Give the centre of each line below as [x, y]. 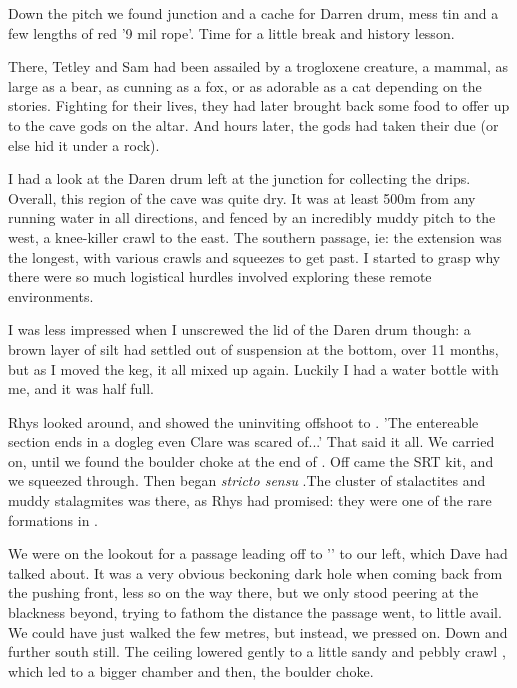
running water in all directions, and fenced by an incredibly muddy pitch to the [252, 217]
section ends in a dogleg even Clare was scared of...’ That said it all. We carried [251, 441]
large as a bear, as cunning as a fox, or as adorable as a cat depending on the [245, 85]
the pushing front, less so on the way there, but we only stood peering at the [243, 592]
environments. [51, 295]
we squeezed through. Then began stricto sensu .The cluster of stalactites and [247, 480]
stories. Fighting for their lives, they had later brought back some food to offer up [259, 105]
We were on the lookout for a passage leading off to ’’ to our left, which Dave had [258, 553]
